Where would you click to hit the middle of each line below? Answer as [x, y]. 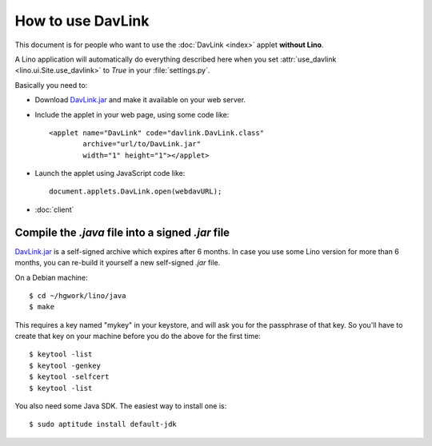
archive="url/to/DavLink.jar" [142, 144]
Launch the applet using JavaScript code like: [110, 173]
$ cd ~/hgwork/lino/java [78, 295]
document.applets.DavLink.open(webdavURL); [136, 191]
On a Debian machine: [51, 277]
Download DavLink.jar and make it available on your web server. [140, 100]
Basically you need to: [51, 85]
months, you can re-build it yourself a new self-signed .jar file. [118, 263]
